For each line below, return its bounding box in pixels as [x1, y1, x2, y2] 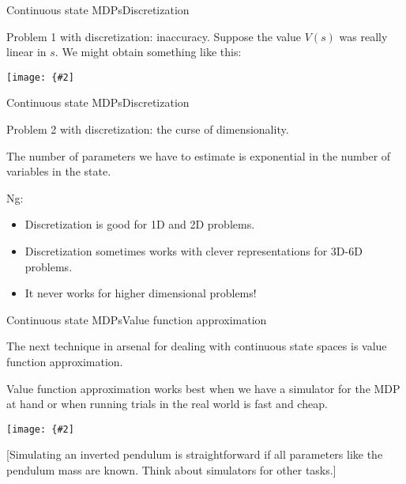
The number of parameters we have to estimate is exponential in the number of [6, 147, 391, 164]
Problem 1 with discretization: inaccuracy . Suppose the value [6, 28, 302, 44]
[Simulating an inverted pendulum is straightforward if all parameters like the [6, 446, 383, 463]
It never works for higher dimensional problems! [24, 285, 257, 301]
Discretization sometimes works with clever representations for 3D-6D [24, 243, 363, 259]
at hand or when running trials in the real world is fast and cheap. [6, 395, 328, 412]
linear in [6, 43, 47, 60]
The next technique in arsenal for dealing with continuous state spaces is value [6, 338, 387, 354]
